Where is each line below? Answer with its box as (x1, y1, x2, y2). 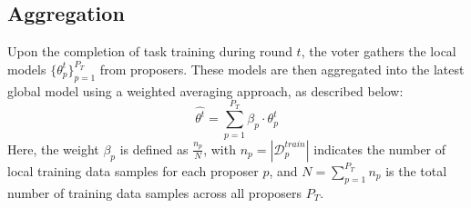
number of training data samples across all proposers (7, 183, 302, 202)
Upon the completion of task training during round (7, 42, 292, 61)
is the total (385, 161, 447, 180)
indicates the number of (313, 139, 446, 158)
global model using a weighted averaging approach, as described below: (7, 81, 404, 100)
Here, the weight (7, 139, 99, 158)
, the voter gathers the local (301, 42, 456, 61)
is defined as (119, 139, 189, 158)
